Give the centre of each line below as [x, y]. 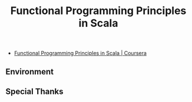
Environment [30, 72]
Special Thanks [34, 91]
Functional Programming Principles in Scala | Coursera [80, 53]
